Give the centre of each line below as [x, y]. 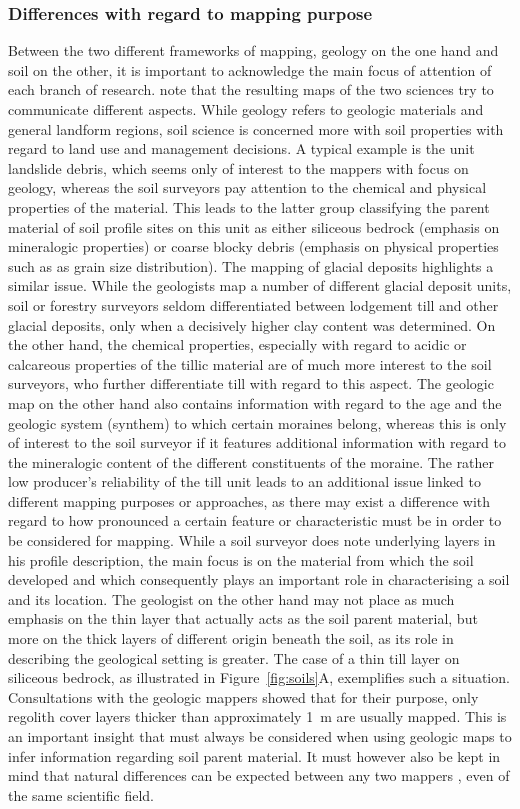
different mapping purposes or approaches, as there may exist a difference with [249, 500]
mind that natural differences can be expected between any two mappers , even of [259, 775]
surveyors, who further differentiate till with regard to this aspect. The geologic [251, 383]
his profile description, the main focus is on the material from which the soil [241, 559]
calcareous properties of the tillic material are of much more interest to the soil [250, 363]
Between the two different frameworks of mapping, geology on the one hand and [253, 50]
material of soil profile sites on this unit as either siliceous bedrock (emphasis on [254, 226]
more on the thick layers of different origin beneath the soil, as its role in [231, 638]
